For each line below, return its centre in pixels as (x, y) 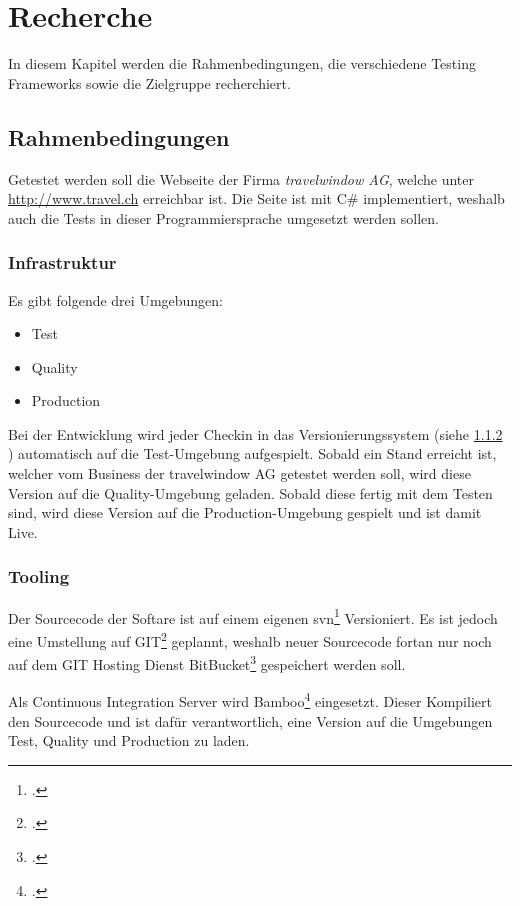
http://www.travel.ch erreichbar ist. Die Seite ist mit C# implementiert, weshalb (256, 198)
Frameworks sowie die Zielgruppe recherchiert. (149, 82)
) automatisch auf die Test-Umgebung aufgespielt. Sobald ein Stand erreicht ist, (252, 453)
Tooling (39, 576)
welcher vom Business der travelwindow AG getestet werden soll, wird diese (239, 473)
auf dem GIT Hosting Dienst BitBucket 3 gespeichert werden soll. (207, 662)
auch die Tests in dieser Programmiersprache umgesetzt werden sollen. (223, 217)
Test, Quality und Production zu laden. (129, 740)
